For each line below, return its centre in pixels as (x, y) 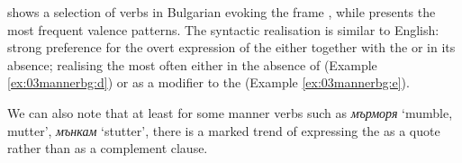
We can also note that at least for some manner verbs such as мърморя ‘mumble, (230, 112)
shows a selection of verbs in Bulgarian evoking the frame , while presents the (222, 12)
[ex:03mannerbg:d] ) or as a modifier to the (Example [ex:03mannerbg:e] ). (208, 82)
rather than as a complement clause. (108, 148)
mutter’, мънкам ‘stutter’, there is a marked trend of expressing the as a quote (224, 130)
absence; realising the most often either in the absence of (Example (192, 64)
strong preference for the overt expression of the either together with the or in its (231, 47)
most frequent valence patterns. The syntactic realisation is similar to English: (223, 29)
